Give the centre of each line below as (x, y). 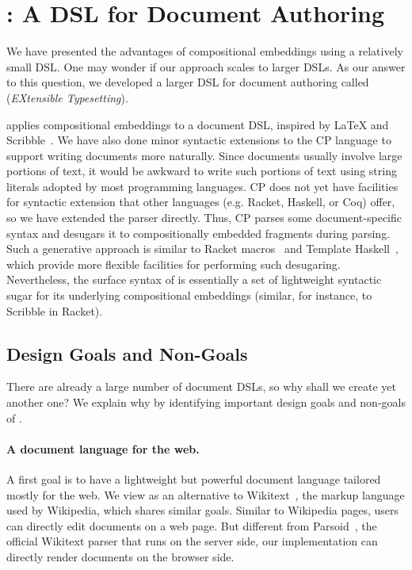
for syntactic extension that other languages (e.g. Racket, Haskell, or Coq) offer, (201, 202)
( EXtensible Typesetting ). (67, 97)
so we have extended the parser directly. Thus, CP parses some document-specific (204, 218)
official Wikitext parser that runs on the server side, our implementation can (192, 541)
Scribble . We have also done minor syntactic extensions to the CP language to (199, 140)
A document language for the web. (103, 448)
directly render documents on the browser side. (120, 556)
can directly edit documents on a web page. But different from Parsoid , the (192, 525)
